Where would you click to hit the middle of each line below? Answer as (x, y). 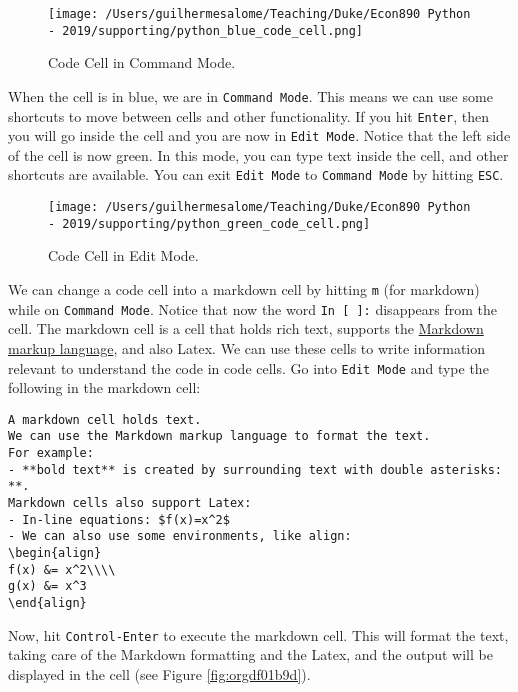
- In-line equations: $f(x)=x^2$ (119, 519)
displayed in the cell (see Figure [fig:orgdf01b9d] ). (159, 673)
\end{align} (47, 603)
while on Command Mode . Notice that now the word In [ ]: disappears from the (253, 308)
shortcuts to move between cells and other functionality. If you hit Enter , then (249, 115)
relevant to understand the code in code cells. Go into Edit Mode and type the (248, 367)
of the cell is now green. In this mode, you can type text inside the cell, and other (258, 154)
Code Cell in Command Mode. (142, 62)
